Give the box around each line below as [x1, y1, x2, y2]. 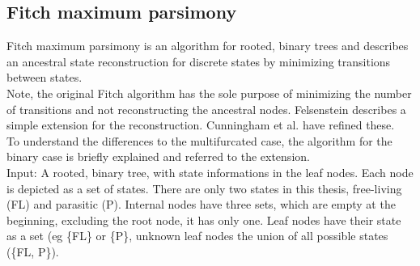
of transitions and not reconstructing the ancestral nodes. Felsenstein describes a [6, 100, 406, 117]
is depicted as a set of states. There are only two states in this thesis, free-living [6, 179, 402, 196]
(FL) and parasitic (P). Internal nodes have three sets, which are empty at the [6, 196, 396, 213]
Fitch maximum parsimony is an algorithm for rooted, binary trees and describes [6, 37, 409, 54]
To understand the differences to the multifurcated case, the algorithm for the [6, 132, 392, 149]
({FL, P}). [6, 243, 59, 260]
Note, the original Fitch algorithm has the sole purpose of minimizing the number [6, 84, 412, 101]
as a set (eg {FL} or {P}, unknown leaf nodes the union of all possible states [6, 227, 388, 244]
